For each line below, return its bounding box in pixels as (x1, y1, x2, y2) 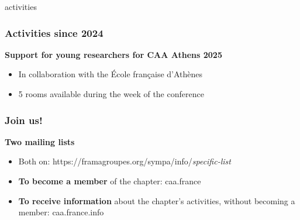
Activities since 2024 (5, 25, 104, 40)
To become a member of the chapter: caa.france (18, 175, 201, 187)
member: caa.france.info (18, 206, 104, 218)
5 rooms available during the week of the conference (18, 88, 204, 99)
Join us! (5, 112, 43, 127)
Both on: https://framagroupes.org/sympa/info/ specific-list (18, 155, 231, 167)
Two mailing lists (5, 135, 75, 147)
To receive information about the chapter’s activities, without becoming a (18, 194, 295, 207)
